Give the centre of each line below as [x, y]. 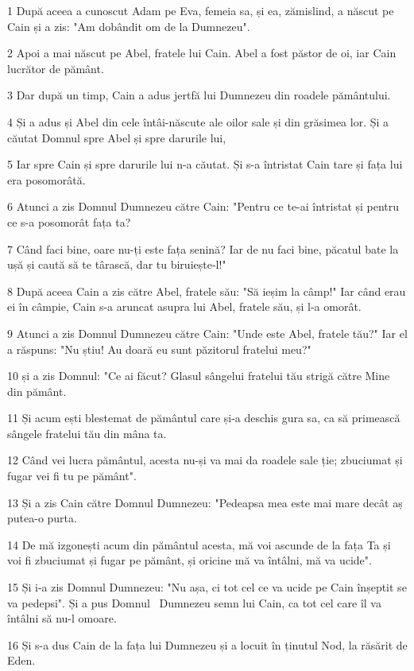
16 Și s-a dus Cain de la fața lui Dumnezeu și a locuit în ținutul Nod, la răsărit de [207, 644]
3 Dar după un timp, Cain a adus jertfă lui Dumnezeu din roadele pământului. [199, 95]
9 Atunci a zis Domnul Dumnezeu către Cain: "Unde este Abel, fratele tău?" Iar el [207, 333]
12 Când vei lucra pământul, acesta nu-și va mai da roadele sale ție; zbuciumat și [205, 460]
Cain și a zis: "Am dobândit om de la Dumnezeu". [129, 26]
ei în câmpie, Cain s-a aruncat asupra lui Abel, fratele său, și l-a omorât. [184, 306]
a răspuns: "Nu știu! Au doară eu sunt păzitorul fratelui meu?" [159, 349]
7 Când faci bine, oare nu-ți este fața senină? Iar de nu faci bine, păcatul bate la [203, 248]
